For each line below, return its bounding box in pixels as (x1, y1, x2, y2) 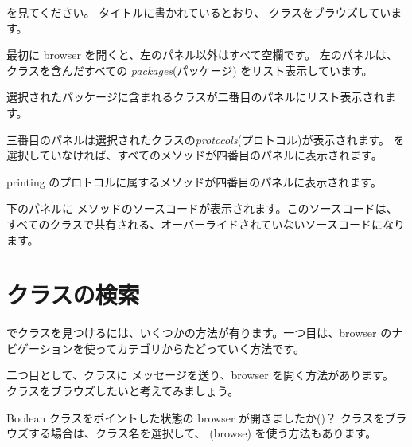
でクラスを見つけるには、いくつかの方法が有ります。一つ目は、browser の (6, 324, 392, 341)
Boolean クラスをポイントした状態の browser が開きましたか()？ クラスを (6, 409, 385, 425)
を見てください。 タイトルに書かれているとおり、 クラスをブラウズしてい (6, 4, 391, 20)
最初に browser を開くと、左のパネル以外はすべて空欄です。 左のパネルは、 (6, 46, 398, 63)
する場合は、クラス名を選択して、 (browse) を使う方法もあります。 (28, 425, 377, 441)
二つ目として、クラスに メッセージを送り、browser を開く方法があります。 (6, 367, 394, 383)
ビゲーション (6, 339, 73, 356)
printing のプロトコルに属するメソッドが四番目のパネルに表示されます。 (6, 173, 382, 190)
